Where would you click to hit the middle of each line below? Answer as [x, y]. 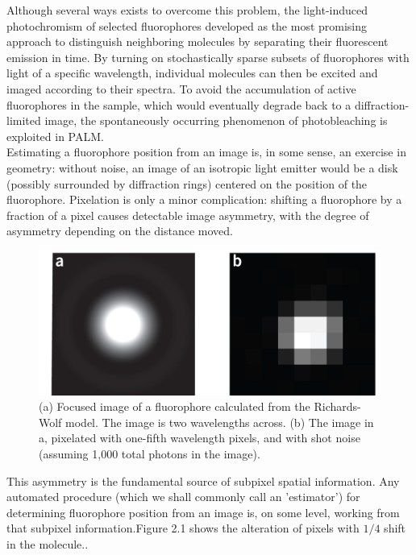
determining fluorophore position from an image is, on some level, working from [203, 512]
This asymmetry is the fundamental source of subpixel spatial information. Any [203, 480]
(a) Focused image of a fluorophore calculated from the [175, 406]
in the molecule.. [48, 543]
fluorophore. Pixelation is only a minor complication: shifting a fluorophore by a [204, 199]
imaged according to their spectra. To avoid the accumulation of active [181, 88]
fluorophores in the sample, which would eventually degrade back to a [179, 104]
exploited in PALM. [55, 136]
